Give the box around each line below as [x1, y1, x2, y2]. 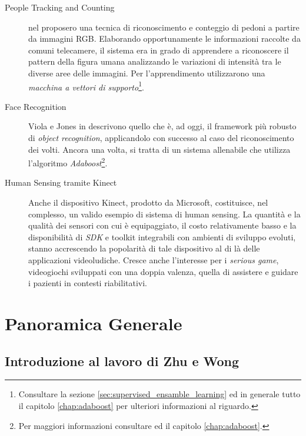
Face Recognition [5, 100, 66, 112]
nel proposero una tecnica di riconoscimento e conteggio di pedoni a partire [28, 21, 300, 33]
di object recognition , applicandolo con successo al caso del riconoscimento [28, 132, 294, 143]
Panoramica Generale [5, 311, 182, 335]
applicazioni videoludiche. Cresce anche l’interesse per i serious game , [28, 254, 279, 266]
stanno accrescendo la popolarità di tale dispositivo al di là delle [28, 242, 260, 254]
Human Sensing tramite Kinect [5, 176, 117, 189]
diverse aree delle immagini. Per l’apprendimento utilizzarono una [28, 66, 265, 79]
